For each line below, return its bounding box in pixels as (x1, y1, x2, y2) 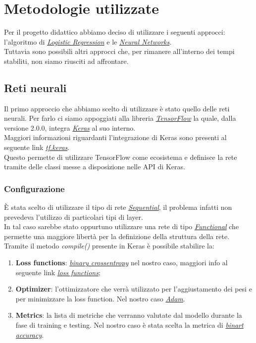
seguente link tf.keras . (4, 142, 70, 152)
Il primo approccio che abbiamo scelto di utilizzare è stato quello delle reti (4, 103, 230, 113)
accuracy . (15, 329, 44, 340)
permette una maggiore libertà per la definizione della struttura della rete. (4, 231, 229, 241)
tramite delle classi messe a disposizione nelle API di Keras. (4, 161, 185, 172)
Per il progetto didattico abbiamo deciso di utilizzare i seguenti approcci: (4, 27, 225, 37)
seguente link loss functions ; (15, 267, 101, 277)
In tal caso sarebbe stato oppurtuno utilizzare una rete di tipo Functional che (4, 221, 239, 232)
